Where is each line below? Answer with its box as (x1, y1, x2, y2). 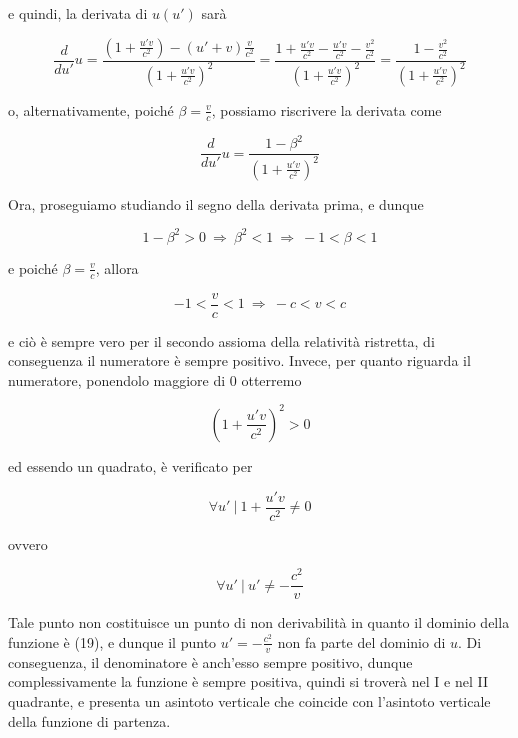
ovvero (8, 533, 48, 554)
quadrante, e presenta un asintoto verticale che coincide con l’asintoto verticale (8, 690, 491, 711)
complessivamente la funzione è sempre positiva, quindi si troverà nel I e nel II (8, 671, 488, 692)
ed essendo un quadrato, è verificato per (8, 455, 253, 476)
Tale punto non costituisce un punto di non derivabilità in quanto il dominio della (8, 612, 510, 633)
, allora (95, 257, 139, 278)
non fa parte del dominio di (277, 631, 446, 652)
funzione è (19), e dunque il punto (8, 631, 217, 652)
